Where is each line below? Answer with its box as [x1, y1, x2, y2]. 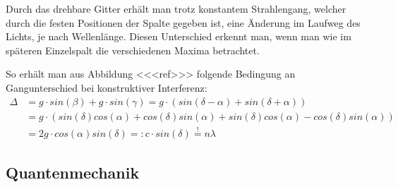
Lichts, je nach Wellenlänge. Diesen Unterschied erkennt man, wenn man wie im [6, 29, 351, 44]
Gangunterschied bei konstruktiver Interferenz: [6, 80, 207, 95]
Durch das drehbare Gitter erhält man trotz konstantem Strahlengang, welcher [6, 1, 346, 16]
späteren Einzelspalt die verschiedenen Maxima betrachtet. [6, 42, 260, 57]
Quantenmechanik [6, 162, 140, 183]
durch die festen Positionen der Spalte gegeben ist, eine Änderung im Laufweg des [6, 15, 361, 30]
